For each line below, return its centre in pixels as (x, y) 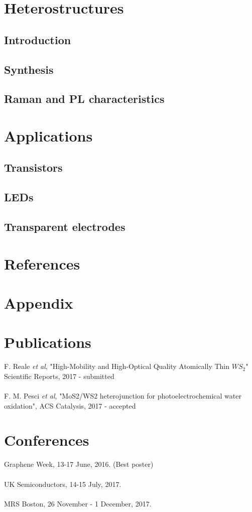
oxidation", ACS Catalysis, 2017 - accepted (70, 405)
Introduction (38, 39)
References (42, 263)
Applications (48, 135)
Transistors (33, 167)
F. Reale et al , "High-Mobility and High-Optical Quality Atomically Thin (117, 366)
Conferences (47, 440)
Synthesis (29, 69)
